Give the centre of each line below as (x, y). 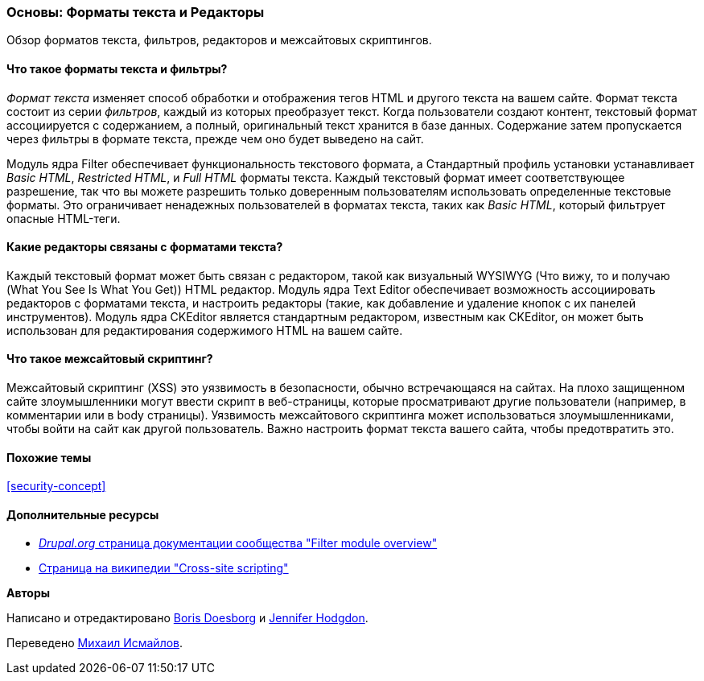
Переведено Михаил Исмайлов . (95, 643)
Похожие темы (49, 457)
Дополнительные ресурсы (83, 514)
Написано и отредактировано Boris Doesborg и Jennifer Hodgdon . (187, 618)
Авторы (29, 593)
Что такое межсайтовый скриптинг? (110, 359)
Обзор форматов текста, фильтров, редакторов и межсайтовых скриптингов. (219, 40)
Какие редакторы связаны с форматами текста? (145, 247)
